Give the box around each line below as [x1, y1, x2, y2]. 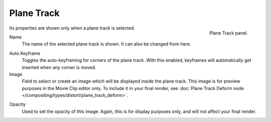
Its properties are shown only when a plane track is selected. [9, 25, 135, 31]
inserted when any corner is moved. [22, 64, 96, 70]
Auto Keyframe [9, 50, 41, 56]
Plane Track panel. [209, 30, 248, 36]
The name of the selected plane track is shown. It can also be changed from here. [22, 41, 191, 47]
